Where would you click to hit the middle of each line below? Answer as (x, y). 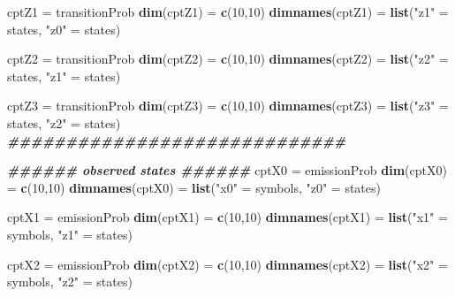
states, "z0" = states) (64, 29)
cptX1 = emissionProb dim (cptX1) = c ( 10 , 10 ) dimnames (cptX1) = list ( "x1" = (227, 217)
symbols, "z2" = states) (70, 282)
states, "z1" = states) (64, 76)
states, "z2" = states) (64, 122)
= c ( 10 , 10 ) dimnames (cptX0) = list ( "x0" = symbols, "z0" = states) (194, 187)
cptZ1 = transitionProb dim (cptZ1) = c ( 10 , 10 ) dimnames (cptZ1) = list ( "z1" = (228, 11)
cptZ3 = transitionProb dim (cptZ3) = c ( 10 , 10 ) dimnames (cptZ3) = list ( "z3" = (228, 106)
